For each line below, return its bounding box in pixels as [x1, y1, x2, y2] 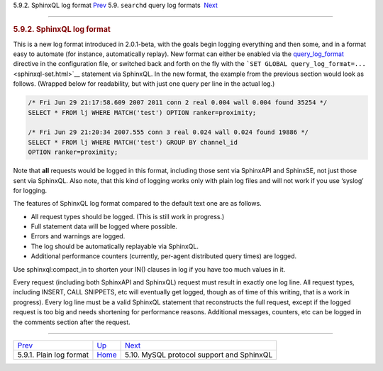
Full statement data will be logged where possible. [30, 222, 177, 231]
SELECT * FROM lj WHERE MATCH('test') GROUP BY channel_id [28, 138, 238, 146]
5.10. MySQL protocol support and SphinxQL [124, 350, 273, 360]
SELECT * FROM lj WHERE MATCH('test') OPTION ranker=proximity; [28, 109, 257, 116]
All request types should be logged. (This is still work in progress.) [30, 212, 225, 221]
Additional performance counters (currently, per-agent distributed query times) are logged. [30, 252, 297, 260]
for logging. [13, 186, 48, 194]
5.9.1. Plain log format [17, 350, 89, 360]
